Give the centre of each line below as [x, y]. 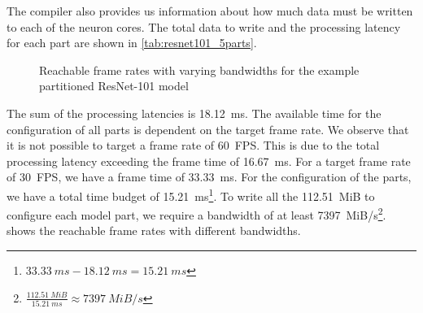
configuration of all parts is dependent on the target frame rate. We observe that [208, 129]
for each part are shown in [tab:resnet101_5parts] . [132, 43]
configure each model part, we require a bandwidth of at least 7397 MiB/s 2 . [196, 213]
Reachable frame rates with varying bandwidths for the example [199, 70]
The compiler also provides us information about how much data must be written [210, 11]
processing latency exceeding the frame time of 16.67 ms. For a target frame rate [209, 161]
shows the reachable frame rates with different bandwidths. [154, 230]
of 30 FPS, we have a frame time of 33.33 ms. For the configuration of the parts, [209, 177]
